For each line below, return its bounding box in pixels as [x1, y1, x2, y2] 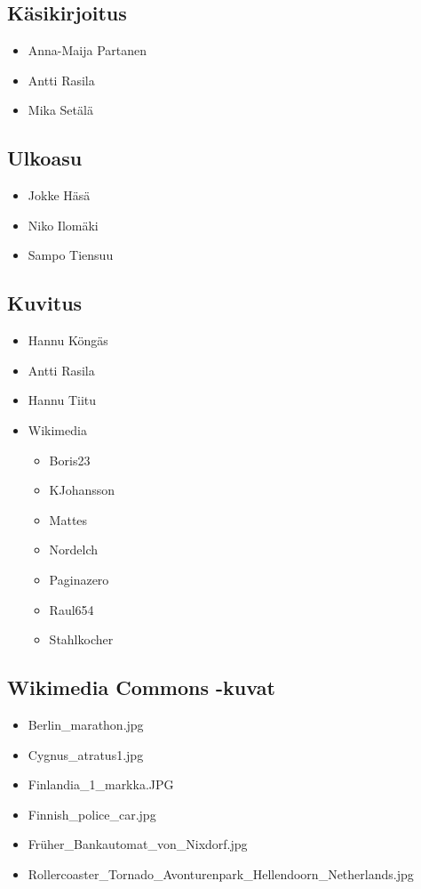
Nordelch [49, 540, 99, 559]
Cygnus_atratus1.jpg [28, 745, 144, 764]
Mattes [49, 510, 88, 529]
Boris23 [49, 450, 91, 469]
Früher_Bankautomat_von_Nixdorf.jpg [28, 835, 248, 853]
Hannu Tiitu [28, 391, 97, 409]
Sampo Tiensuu [28, 246, 114, 264]
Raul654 [49, 600, 94, 618]
